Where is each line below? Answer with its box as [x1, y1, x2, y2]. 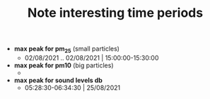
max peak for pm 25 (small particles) [13, 44, 120, 54]
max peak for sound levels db [13, 76, 103, 84]
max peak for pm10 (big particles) [13, 61, 115, 70]
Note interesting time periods [27, 5, 204, 21]
